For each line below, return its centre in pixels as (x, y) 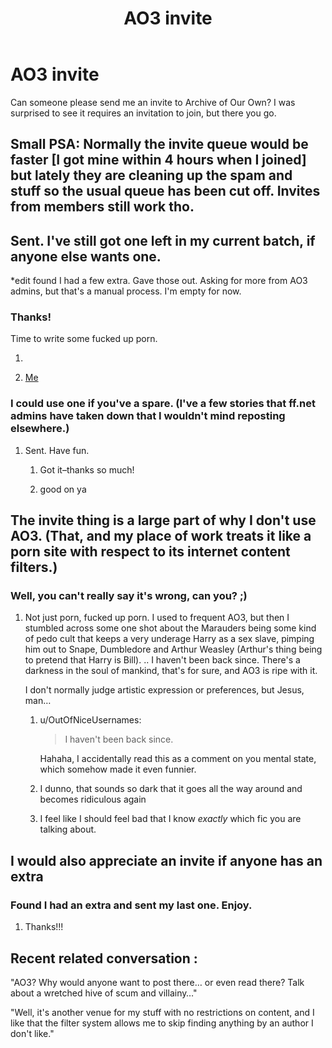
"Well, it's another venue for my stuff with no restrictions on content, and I (162, 1012)
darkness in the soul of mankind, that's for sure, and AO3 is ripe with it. (171, 671)
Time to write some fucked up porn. (84, 339)
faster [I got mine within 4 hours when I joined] (158, 160)
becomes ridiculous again (93, 799)
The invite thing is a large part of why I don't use (163, 520)
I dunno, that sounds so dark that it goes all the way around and (171, 789)
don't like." (32, 1033)
